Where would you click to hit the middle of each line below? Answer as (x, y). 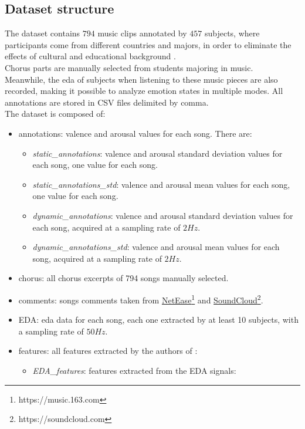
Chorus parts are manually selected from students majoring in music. (129, 67)
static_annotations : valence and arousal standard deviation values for (157, 153)
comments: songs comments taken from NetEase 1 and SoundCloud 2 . (141, 299)
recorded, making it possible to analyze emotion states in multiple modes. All (144, 91)
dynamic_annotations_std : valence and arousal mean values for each (156, 247)
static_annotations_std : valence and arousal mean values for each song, (161, 184)
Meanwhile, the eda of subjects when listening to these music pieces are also (141, 79)
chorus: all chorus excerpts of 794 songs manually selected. (123, 278)
